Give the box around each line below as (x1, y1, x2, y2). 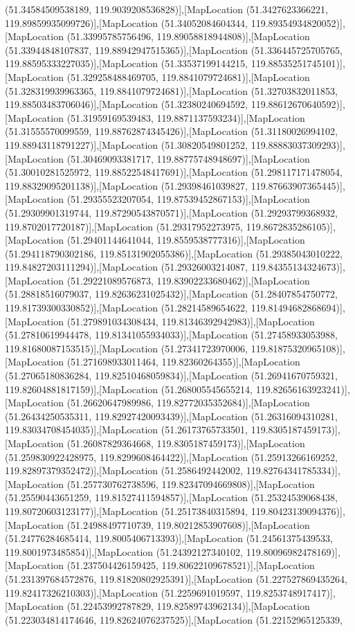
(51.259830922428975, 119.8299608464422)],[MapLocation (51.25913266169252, (5, 449, 338, 464)
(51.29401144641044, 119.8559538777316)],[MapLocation (66, 233, 305, 247)
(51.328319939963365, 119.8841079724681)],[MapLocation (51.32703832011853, (5, 83, 338, 98)
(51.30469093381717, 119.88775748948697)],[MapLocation (66, 151, 310, 165)
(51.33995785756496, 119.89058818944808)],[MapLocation (66, 29, 310, 44)
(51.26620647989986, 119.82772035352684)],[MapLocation (66, 395, 310, 410)
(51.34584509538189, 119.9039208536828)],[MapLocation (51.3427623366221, (5, 2, 328, 16)
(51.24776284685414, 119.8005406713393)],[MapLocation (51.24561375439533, (5, 531, 333, 545)
